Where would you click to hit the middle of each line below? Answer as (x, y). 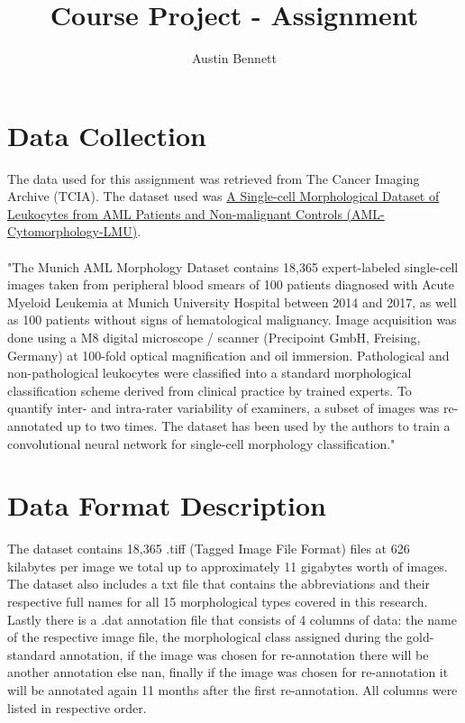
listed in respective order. (77, 707)
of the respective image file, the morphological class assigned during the (205, 637)
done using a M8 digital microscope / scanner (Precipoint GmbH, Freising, (214, 337)
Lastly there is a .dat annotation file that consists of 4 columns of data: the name (232, 619)
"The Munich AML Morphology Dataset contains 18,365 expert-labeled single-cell (233, 266)
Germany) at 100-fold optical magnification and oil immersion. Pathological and (228, 355)
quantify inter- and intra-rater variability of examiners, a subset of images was (223, 408)
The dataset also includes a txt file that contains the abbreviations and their (219, 584)
